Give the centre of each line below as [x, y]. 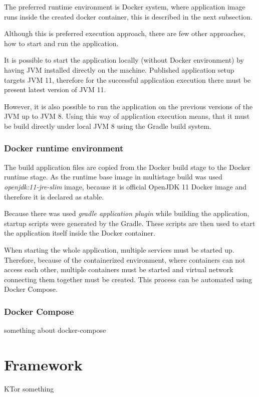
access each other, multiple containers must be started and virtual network [119, 269]
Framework [43, 364]
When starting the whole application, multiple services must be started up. [119, 249]
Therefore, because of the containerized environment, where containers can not [125, 259]
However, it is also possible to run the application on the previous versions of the [128, 106]
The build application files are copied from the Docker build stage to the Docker [127, 167]
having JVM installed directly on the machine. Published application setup [119, 69]
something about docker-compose [55, 330]
